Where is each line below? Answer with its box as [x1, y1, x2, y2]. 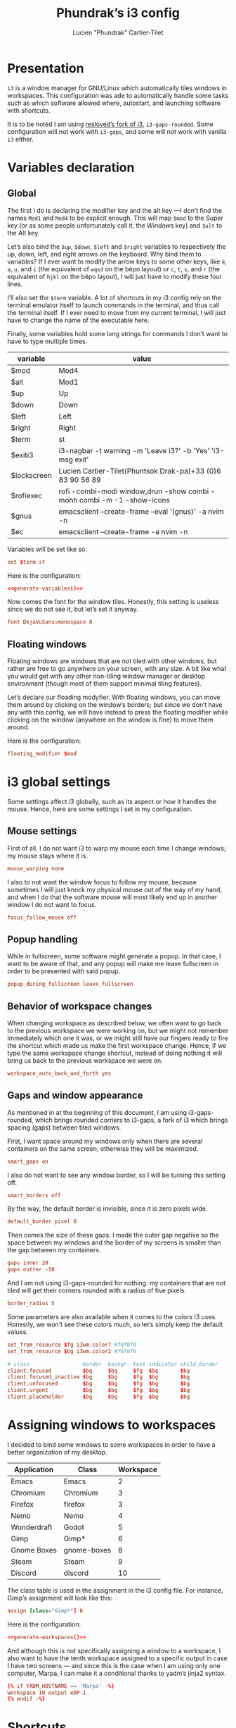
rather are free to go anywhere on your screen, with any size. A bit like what [7, 665, 227, 673]
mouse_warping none [7, 865, 65, 872]
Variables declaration [7, 159, 135, 175]
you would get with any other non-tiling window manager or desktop [7, 672, 206, 681]
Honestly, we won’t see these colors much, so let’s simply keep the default [7, 1320, 223, 1328]
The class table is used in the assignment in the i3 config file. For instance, [7, 1586, 223, 1594]
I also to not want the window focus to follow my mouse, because [7, 877, 197, 886]
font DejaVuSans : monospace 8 [7, 619, 93, 626]
